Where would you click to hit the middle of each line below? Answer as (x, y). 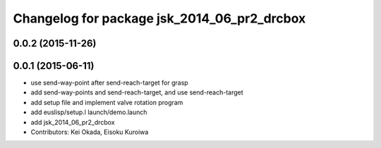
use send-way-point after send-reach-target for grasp (109, 83)
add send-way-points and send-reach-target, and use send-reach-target (137, 92)
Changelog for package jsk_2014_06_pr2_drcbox (159, 18)
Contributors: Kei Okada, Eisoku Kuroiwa (90, 132)
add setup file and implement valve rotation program (107, 102)
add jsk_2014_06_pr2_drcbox (73, 122)
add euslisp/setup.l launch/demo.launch (89, 112)
